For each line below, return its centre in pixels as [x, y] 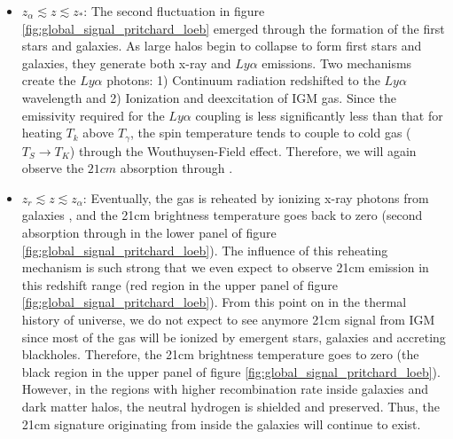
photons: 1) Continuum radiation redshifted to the [243, 80]
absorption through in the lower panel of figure [149, 232]
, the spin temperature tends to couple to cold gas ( [271, 133]
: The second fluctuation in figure [174, 11]
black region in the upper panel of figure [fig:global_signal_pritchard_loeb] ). [231, 371]
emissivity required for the [93, 115]
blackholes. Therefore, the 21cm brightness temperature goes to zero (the [220, 354]
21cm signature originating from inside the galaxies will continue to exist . [221, 423]
